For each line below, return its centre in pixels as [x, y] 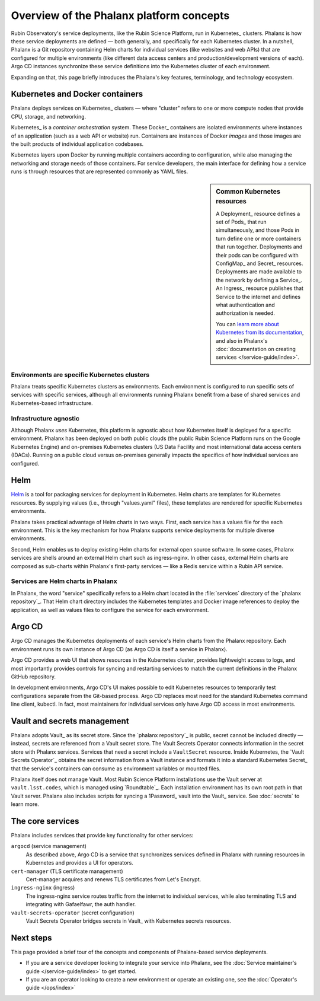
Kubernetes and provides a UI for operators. [79, 863]
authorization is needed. [246, 313]
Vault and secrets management [70, 721]
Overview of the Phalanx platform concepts [120, 15]
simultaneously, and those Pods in [257, 230]
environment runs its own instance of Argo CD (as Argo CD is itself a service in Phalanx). [119, 649]
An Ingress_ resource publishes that [260, 288]
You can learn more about [247, 324]
